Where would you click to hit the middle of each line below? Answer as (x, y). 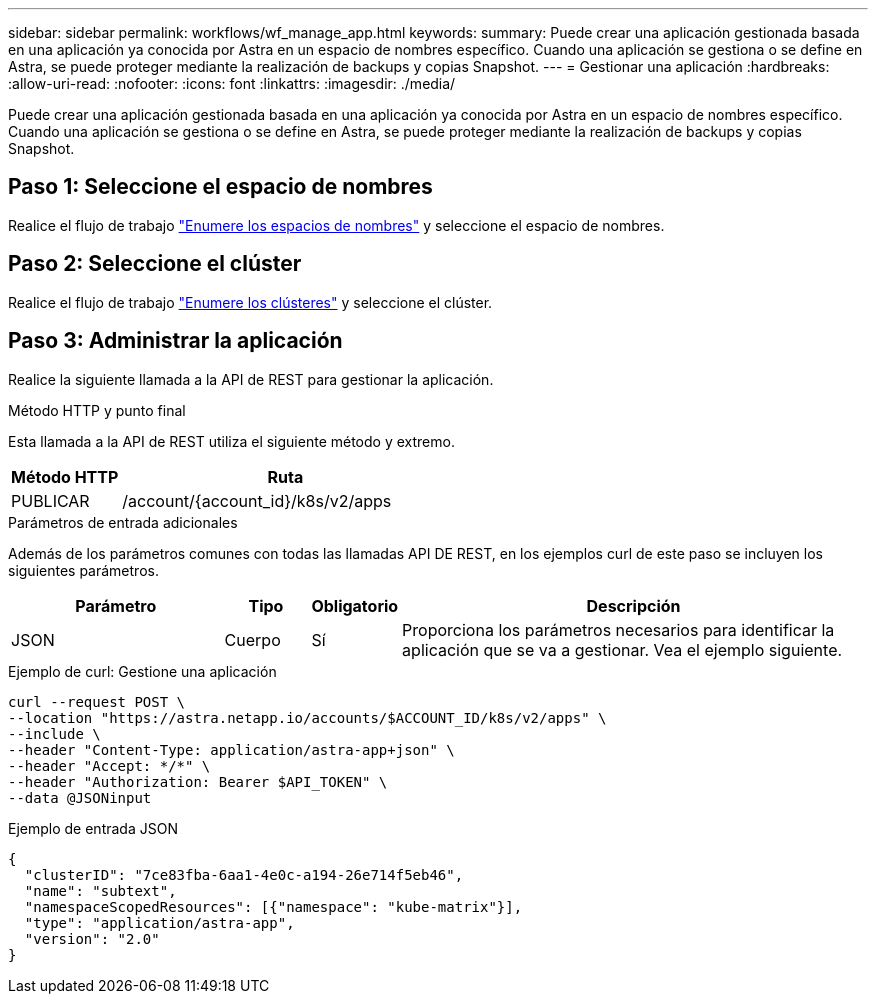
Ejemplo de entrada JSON (93, 828)
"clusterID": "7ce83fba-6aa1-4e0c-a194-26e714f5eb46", (244, 874)
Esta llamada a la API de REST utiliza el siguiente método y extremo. (231, 441)
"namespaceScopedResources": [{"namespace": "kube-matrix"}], (273, 906)
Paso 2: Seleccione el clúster (155, 264)
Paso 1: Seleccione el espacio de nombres (220, 187)
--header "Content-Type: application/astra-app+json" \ (231, 749)
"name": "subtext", (100, 890)
